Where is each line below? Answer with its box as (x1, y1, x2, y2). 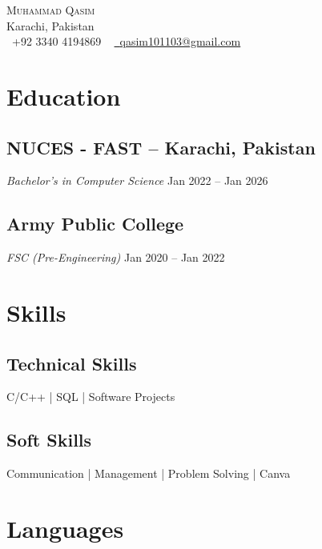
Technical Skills (6, 351, 137, 375)
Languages (6, 511, 124, 544)
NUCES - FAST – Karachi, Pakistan (6, 134, 316, 159)
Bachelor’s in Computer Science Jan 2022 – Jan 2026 (6, 172, 268, 189)
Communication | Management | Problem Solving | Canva (6, 465, 291, 482)
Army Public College (6, 211, 184, 236)
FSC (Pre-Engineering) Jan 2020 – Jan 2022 (6, 249, 225, 266)
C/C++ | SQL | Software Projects (6, 388, 175, 405)
